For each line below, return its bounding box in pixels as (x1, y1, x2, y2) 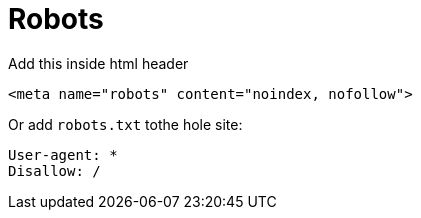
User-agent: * (8, 146, 118, 163)
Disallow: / (8, 162, 101, 179)
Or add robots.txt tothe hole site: (8, 115, 243, 133)
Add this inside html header (8, 54, 189, 72)
